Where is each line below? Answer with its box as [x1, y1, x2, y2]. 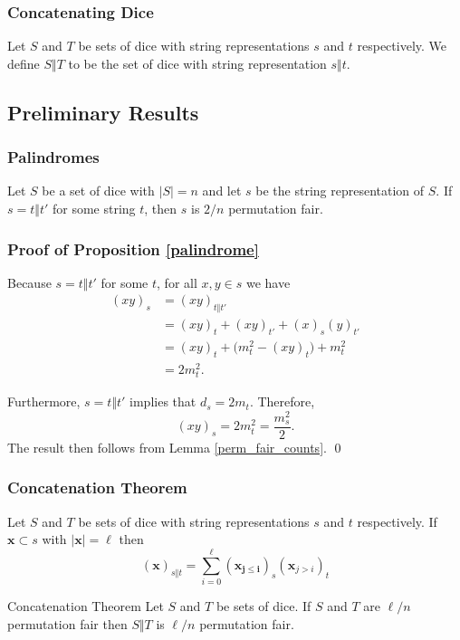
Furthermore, [7, 392, 81, 411]
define [7, 53, 40, 72]
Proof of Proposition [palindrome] [7, 237, 259, 260]
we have [245, 272, 291, 291]
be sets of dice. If [216, 597, 311, 616]
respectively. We [357, 36, 447, 55]
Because [7, 272, 52, 291]
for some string [52, 199, 136, 217]
